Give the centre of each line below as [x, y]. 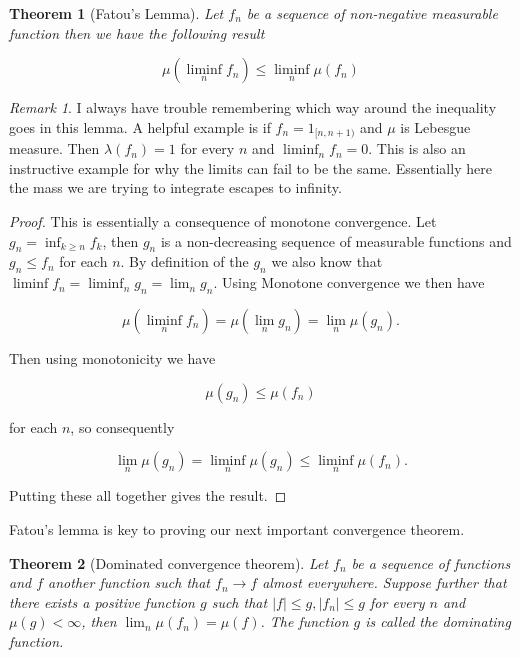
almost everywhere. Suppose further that [384, 582]
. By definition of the [184, 261]
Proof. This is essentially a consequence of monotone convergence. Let [223, 221]
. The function [304, 621]
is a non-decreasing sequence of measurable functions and [336, 240]
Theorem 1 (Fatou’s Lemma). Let [116, 13]
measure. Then [54, 148]
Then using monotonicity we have [112, 358]
